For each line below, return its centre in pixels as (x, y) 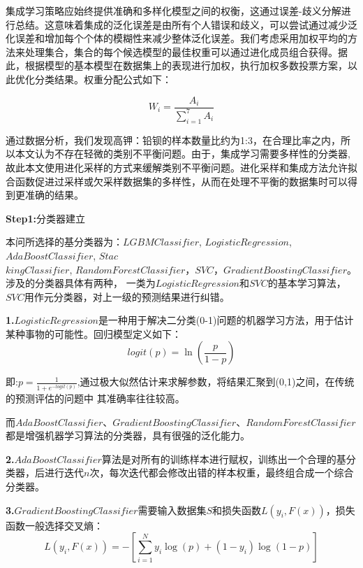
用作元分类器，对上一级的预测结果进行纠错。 (127, 296)
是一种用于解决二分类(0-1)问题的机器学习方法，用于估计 (226, 320)
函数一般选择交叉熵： (54, 525)
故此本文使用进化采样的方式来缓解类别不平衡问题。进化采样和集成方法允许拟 (181, 167)
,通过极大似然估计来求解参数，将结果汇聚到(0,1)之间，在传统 (216, 382)
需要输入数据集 (172, 510)
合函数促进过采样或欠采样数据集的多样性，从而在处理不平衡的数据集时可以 (177, 181)
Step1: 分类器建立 (46, 218)
